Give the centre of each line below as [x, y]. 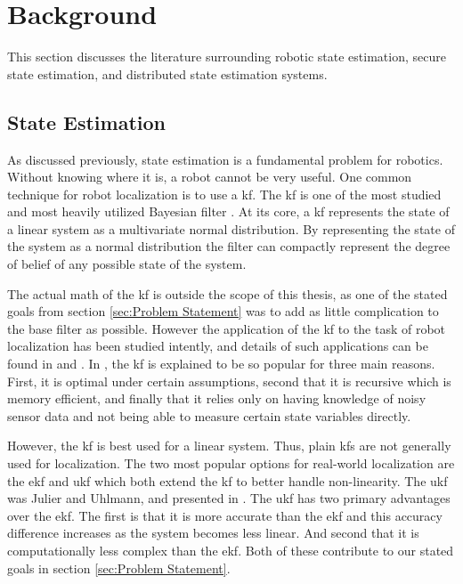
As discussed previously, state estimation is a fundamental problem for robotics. [225, 159]
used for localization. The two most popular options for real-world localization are [231, 463]
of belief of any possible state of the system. [127, 264]
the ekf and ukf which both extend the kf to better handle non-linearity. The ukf [227, 480]
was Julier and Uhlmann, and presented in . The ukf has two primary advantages [229, 498]
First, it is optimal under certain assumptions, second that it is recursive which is [229, 381]
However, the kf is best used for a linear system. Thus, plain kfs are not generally [229, 446]
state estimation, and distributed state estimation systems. [167, 73]
